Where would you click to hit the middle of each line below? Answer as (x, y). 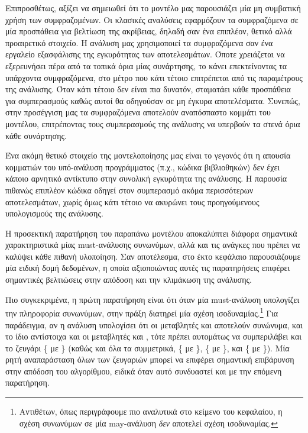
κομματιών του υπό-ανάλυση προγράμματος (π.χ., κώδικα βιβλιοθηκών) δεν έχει (143, 167)
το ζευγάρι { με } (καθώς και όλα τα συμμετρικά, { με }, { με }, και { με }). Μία (147, 348)
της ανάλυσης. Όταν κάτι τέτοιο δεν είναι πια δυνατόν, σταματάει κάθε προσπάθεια (148, 89)
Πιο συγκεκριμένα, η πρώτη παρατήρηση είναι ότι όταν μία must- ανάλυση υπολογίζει (153, 299)
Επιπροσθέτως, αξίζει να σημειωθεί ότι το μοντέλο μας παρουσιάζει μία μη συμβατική (153, 8)
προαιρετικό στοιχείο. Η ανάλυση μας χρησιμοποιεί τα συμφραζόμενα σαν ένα (139, 42)
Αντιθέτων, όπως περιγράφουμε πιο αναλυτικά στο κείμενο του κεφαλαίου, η (151, 411)
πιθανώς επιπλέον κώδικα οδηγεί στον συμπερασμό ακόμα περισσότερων (129, 190)
